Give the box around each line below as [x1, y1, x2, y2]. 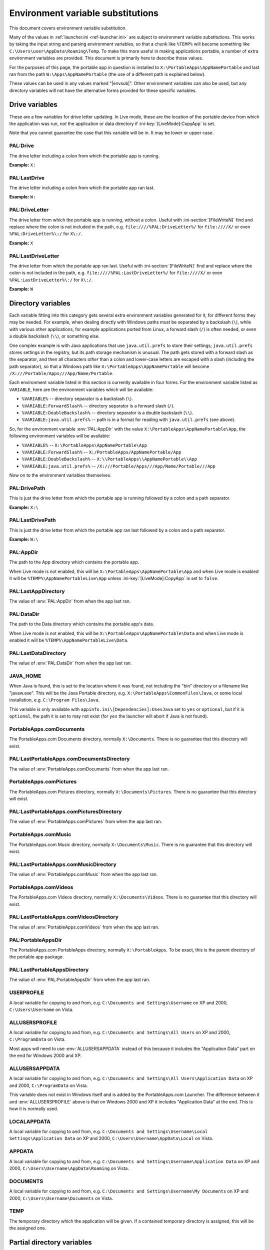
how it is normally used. [9, 1105, 58, 1111]
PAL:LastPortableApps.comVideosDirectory [9, 913, 118, 920]
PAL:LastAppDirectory [9, 587, 65, 594]
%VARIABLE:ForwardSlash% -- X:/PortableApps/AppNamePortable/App [21, 449, 181, 455]
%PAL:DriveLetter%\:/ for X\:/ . [9, 230, 82, 237]
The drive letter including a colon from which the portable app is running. [9, 152, 160, 158]
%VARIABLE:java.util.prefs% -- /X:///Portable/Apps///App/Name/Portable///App [21, 463, 216, 469]
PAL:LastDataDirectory [9, 649, 66, 656]
